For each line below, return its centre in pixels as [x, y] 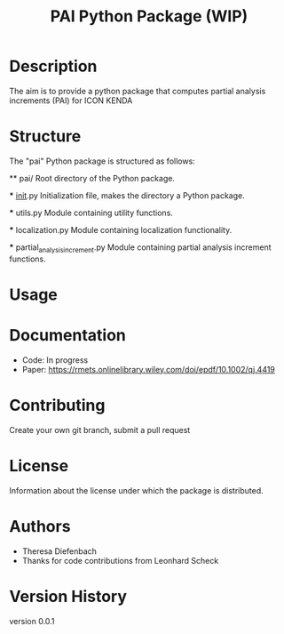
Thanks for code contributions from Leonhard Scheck [120, 560]
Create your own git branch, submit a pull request [100, 429]
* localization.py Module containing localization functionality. [121, 229]
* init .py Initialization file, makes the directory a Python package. [127, 195]
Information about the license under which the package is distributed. [136, 490]
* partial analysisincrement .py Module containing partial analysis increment [140, 248]
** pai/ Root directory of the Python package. [92, 178]
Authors [40, 526]
